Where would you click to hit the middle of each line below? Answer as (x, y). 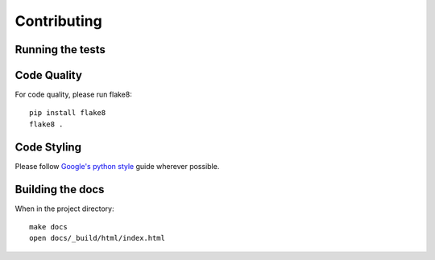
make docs (48, 227)
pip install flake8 (68, 113)
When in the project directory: (64, 208)
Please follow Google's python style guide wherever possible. (117, 166)
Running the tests (60, 50)
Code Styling (48, 147)
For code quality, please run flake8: (73, 95)
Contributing (58, 21)
